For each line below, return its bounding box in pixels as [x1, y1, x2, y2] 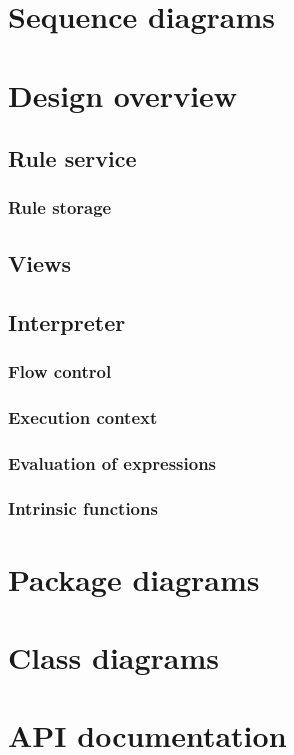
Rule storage [8, 195, 112, 220]
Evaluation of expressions [8, 450, 217, 475]
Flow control [8, 358, 112, 383]
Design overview [8, 74, 238, 115]
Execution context [8, 404, 158, 429]
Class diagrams [8, 636, 220, 677]
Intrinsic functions [8, 496, 158, 521]
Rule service [8, 143, 137, 174]
